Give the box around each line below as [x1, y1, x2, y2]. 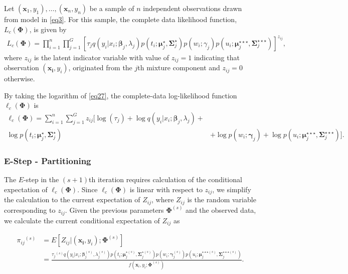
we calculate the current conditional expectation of [4, 215, 160, 225]
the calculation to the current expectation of [4, 194, 140, 205]
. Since [77, 184, 98, 194]
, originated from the [68, 62, 132, 73]
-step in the [24, 174, 59, 185]
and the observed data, [186, 205, 256, 215]
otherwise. [4, 73, 35, 84]
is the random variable [187, 194, 256, 205]
